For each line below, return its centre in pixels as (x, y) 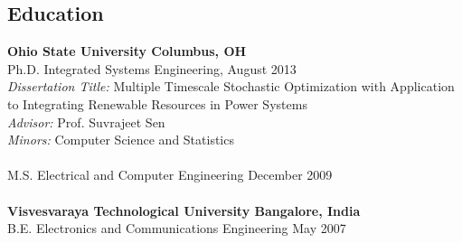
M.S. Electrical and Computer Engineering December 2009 (170, 175)
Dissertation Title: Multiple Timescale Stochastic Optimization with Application (231, 86)
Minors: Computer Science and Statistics (121, 140)
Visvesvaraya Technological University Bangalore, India (184, 210)
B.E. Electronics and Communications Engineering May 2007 (177, 228)
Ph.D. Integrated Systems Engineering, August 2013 (152, 68)
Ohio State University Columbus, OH (127, 51)
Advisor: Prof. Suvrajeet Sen (86, 121)
